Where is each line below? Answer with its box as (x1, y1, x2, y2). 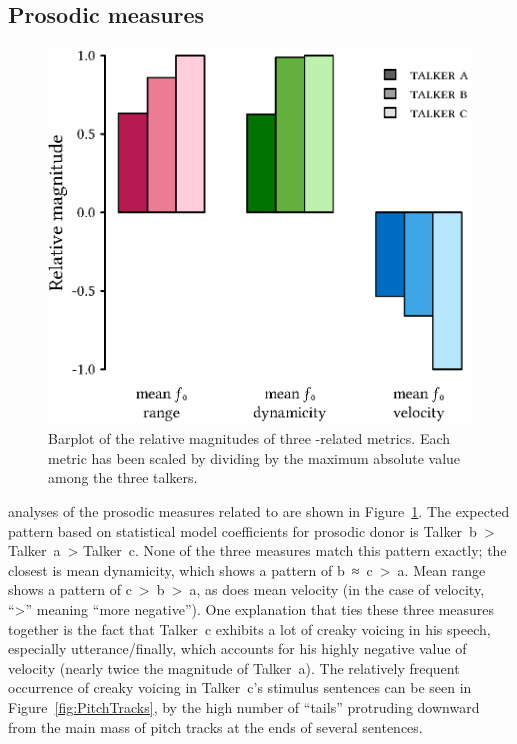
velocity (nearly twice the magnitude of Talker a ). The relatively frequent (8, 657, 460, 678)
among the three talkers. (48, 467, 198, 488)
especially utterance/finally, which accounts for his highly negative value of (8, 638, 467, 659)
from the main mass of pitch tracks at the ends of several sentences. (8, 716, 423, 737)
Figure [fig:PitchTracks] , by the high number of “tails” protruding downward (8, 696, 480, 717)
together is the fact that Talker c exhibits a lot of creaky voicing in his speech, (8, 618, 491, 639)
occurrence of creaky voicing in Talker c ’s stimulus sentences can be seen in (8, 677, 472, 698)
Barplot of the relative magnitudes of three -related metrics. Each (48, 428, 451, 449)
